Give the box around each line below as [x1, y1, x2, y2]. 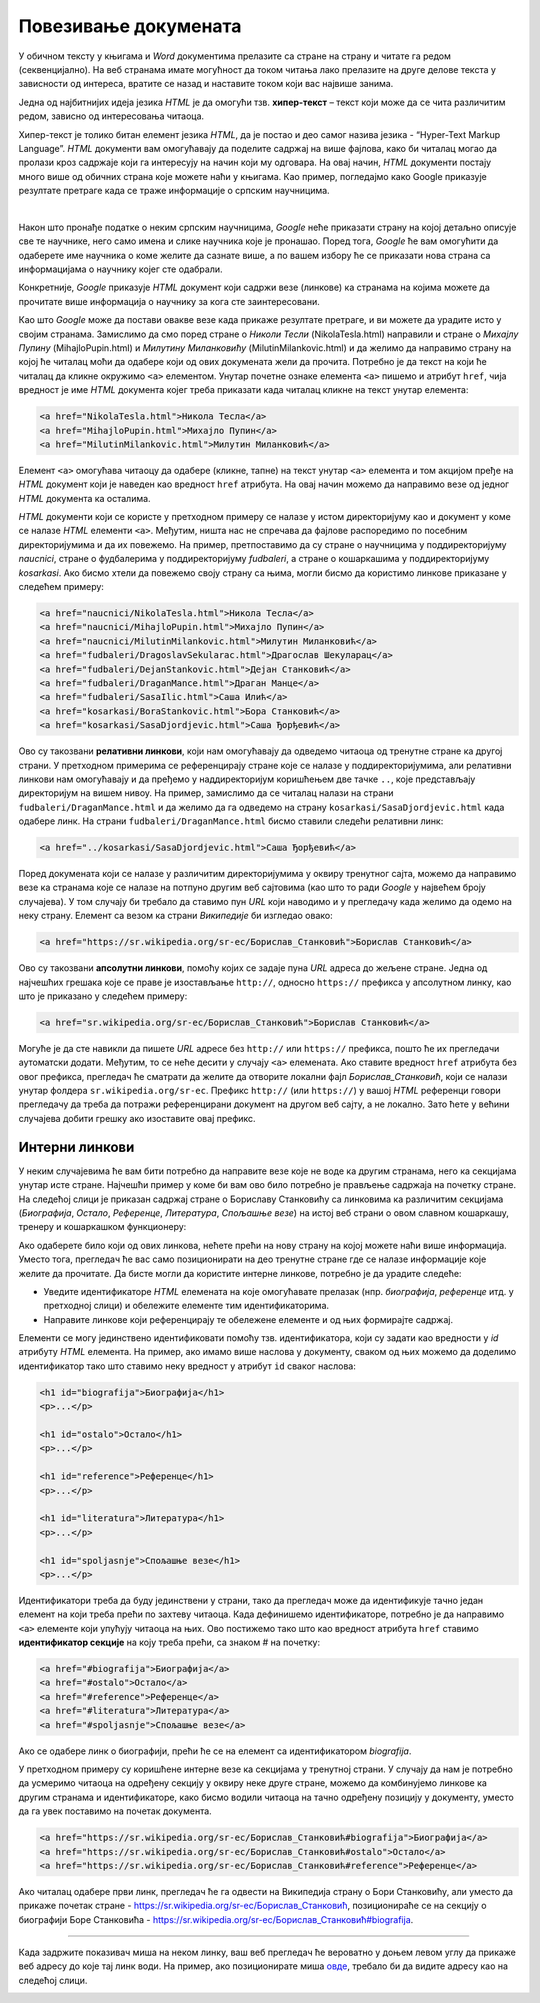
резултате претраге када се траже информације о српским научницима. [18, 185, 330, 197]
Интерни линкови [18, 1138, 135, 1155]
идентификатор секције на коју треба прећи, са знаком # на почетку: [18, 1636, 320, 1649]
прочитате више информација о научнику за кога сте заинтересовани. [18, 295, 320, 307]
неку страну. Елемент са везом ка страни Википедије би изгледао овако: [18, 910, 334, 922]
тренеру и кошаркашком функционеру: [18, 1221, 187, 1233]
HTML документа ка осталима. [18, 492, 151, 504]
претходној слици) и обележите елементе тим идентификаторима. [43, 1300, 330, 1312]
